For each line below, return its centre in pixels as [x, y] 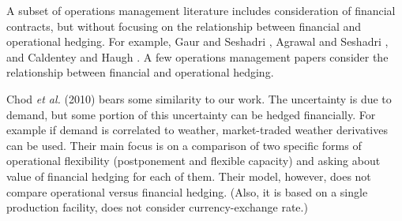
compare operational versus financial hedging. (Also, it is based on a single [187, 191]
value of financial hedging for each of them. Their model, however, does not [189, 176]
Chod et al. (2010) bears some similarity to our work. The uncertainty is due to [199, 98]
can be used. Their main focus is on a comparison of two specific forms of [184, 145]
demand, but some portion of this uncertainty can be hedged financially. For [191, 114]
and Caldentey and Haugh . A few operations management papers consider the [197, 56]
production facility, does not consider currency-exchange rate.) [157, 207]
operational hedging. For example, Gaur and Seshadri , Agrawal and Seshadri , [197, 41]
